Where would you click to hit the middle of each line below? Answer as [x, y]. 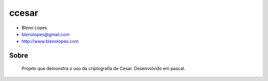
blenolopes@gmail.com [46, 34]
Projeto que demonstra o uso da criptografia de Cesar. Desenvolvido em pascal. [103, 68]
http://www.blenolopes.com [50, 41]
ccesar [24, 13]
